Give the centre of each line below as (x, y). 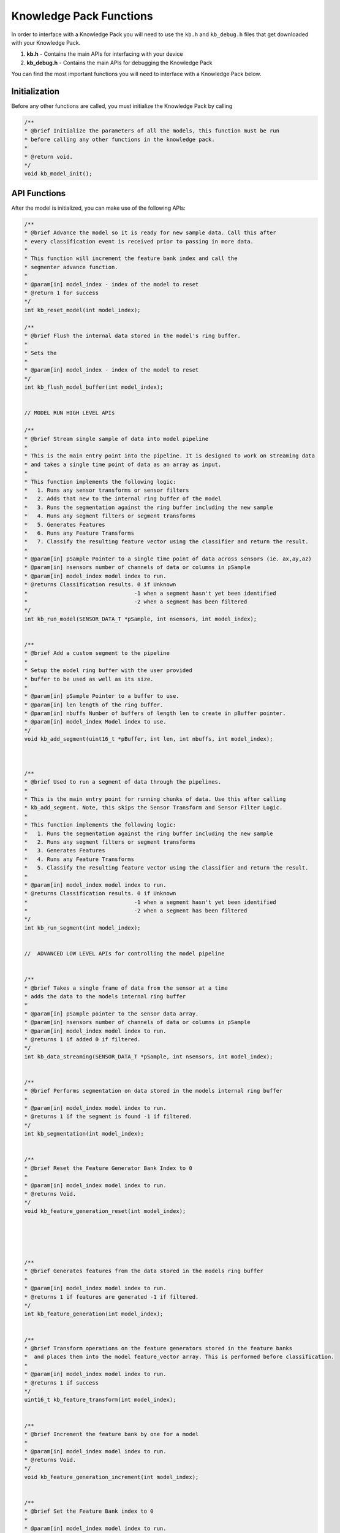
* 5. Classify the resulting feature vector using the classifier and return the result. (166, 868)
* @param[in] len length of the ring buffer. (94, 705)
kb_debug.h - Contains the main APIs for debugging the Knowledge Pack (119, 63)
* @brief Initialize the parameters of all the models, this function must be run (152, 131)
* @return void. (49, 157)
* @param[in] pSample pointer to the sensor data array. (111, 1014)
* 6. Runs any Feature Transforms (79, 533)
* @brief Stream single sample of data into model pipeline (116, 439)
